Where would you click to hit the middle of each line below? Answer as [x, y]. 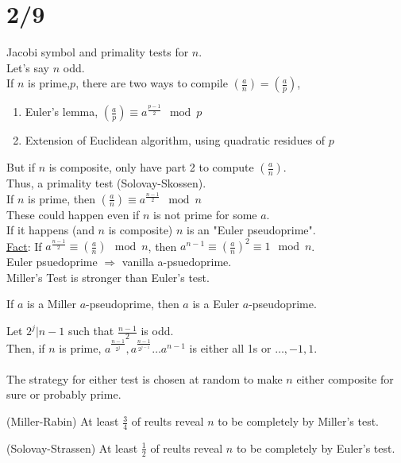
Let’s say [28, 67]
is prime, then [62, 198]
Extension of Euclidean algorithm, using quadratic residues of [175, 140]
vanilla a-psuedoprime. [177, 262]
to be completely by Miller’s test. [299, 421]
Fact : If [24, 246]
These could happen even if [73, 214]
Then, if [26, 347]
